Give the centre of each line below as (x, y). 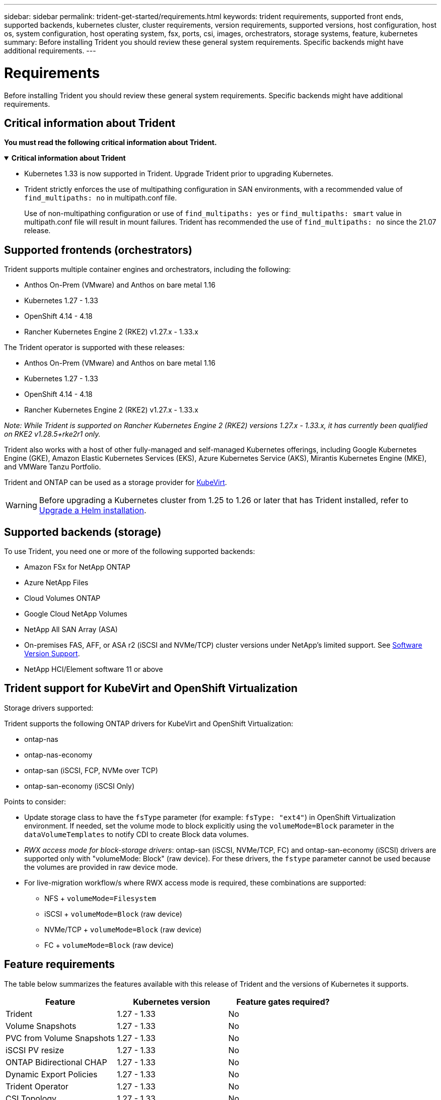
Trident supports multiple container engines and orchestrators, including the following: (148, 269)
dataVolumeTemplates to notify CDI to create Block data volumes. (136, 834)
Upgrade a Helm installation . (93, 510)
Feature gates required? (283, 1002)
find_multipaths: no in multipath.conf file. (101, 198)
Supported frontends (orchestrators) (98, 250)
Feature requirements (60, 965)
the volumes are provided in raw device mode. (101, 867)
